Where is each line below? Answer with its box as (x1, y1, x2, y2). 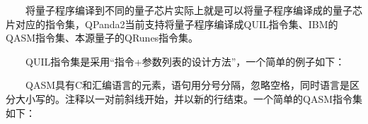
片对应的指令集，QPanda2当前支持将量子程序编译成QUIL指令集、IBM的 (6, 16, 338, 31)
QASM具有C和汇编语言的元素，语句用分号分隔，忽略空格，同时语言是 (25, 77, 350, 92)
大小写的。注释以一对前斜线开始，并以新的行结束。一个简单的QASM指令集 (15, 91, 363, 106)
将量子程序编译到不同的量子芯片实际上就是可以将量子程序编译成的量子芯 (25, 3, 362, 17)
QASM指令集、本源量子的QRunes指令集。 (6, 30, 199, 45)
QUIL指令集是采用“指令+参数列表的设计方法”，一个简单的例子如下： (25, 54, 345, 68)
